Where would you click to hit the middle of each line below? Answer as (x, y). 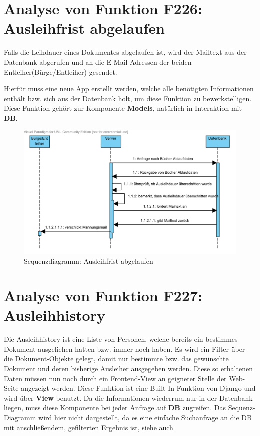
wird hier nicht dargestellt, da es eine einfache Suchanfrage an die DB (145, 417)
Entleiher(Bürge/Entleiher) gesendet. (61, 71)
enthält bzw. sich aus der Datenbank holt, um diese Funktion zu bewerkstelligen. (128, 98)
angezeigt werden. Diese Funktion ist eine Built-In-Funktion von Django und (138, 388)
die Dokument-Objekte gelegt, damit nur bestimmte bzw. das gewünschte (116, 359)
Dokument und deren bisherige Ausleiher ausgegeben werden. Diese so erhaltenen (128, 368)
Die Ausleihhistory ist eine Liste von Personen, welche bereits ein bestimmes (121, 339)
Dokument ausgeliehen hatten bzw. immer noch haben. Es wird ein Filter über (125, 349)
